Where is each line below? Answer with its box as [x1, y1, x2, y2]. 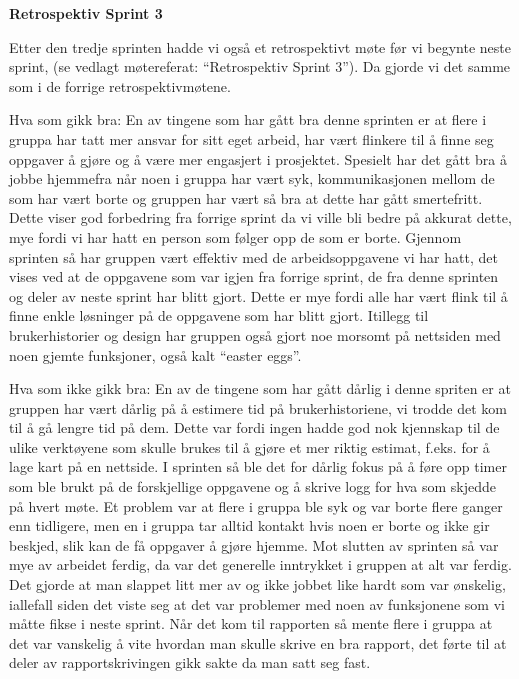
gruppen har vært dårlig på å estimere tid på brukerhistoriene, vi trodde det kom [9, 397, 507, 418]
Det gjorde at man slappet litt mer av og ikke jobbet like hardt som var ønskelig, [9, 574, 506, 595]
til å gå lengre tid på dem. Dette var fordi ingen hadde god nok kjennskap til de [9, 417, 500, 438]
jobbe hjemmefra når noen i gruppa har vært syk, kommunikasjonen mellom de [9, 168, 495, 189]
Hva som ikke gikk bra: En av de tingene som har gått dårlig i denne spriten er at [9, 378, 511, 399]
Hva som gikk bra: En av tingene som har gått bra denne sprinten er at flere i [9, 109, 487, 130]
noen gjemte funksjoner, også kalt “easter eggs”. [9, 344, 302, 365]
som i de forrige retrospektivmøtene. [9, 75, 231, 96]
